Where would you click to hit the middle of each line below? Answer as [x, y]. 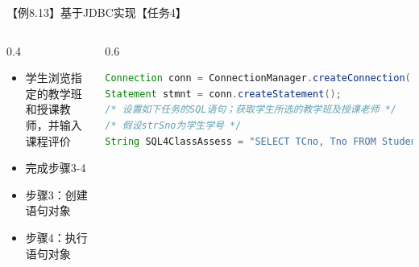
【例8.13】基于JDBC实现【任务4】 [97, 12]
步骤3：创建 [56, 194]
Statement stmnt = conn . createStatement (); [223, 94]
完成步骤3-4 [56, 168]
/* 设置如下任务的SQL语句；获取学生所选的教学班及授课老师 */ [251, 110]
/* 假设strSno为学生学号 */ [173, 125]
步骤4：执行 [56, 237]
